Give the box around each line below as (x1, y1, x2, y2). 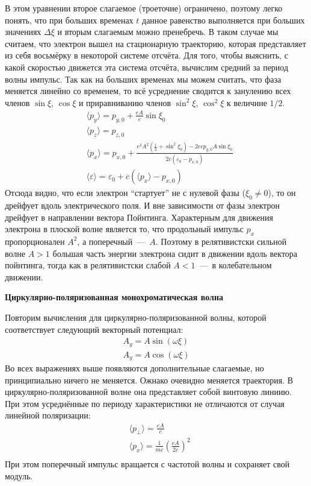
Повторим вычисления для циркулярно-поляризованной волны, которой (5, 311, 266, 323)
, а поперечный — (77, 235, 146, 247)
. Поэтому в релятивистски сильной (155, 235, 287, 247)
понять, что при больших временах (5, 13, 134, 26)
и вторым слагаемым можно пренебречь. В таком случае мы (57, 25, 279, 38)
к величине (226, 96, 267, 109)
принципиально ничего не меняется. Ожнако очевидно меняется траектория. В (5, 373, 294, 386)
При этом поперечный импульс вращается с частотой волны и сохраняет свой (5, 457, 290, 470)
